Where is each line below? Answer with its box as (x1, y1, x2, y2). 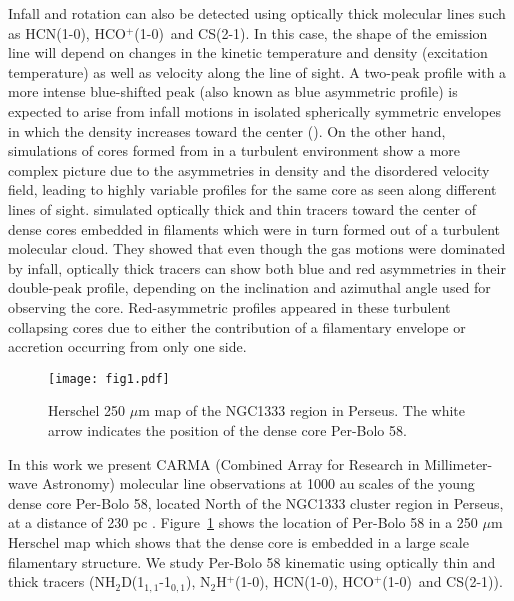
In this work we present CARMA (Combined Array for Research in (8, 453, 420, 474)
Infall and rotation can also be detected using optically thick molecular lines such (8, 3, 506, 23)
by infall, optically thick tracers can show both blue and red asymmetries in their (8, 257, 506, 278)
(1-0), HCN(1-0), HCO (235, 571, 374, 592)
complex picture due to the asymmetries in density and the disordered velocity (8, 159, 490, 180)
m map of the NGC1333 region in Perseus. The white (138, 400, 465, 421)
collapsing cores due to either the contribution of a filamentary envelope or (8, 316, 466, 337)
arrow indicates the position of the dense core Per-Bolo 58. (48, 419, 407, 440)
